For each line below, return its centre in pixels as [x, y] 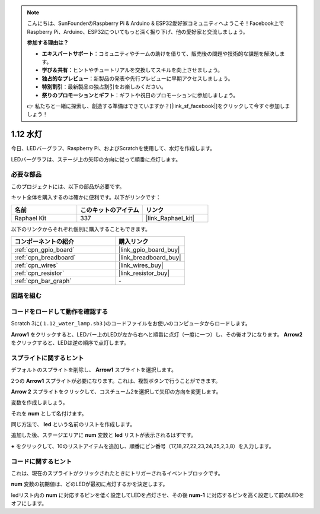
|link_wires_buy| [141, 265]
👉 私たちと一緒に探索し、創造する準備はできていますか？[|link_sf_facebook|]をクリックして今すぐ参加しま [159, 106]
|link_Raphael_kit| [170, 218]
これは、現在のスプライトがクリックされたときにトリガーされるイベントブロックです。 [117, 473]
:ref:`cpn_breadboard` [45, 257]
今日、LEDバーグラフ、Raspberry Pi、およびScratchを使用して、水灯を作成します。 [113, 148]
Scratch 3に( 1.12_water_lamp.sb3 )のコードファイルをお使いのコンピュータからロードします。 [131, 323]
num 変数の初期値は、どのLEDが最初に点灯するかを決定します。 [89, 484]
